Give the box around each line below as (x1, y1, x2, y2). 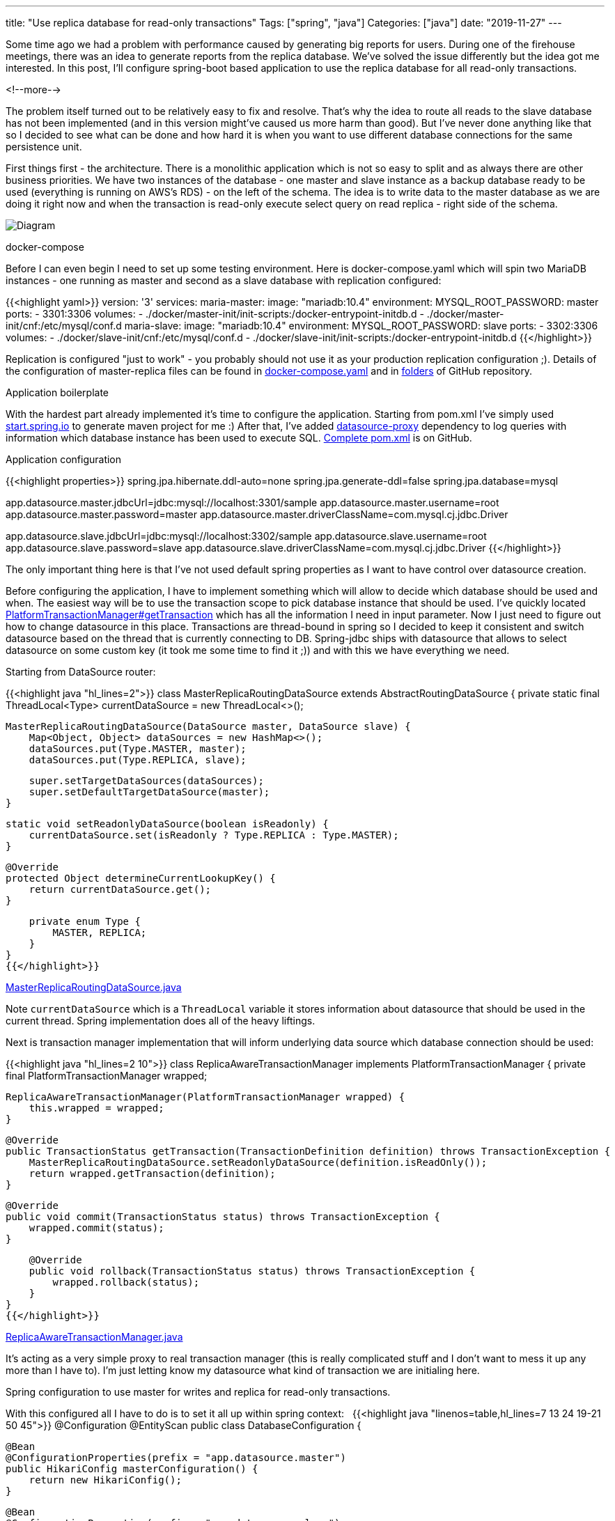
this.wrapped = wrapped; (29, 1102, 164, 1114)
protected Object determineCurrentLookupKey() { (6, 873, 276, 884)
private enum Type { (29, 916, 141, 927)
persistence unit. (6, 141, 82, 153)
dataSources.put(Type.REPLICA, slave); (29, 754, 247, 765)
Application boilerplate (6, 387, 109, 398)
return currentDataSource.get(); (29, 884, 212, 895)
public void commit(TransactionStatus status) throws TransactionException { (6, 1211, 440, 1222)
